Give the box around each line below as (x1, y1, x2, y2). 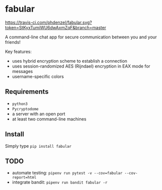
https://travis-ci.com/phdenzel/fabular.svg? (5, 19, 92, 25)
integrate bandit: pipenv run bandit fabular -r (12, 179, 108, 185)
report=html (12, 175, 36, 180)
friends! (5, 39, 21, 45)
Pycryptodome (12, 106, 39, 111)
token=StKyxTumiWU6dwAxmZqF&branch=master (5, 24, 106, 30)
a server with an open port (12, 111, 66, 117)
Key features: (5, 49, 32, 54)
